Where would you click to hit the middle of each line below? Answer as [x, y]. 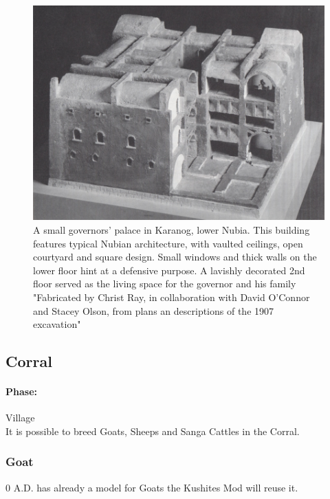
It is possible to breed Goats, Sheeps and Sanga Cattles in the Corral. [153, 431]
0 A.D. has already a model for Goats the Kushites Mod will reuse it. [152, 487]
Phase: [21, 391]
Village [20, 418]
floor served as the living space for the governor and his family [165, 284]
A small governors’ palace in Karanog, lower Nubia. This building [172, 229]
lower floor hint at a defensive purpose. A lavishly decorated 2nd [169, 270]
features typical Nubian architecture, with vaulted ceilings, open [168, 243]
